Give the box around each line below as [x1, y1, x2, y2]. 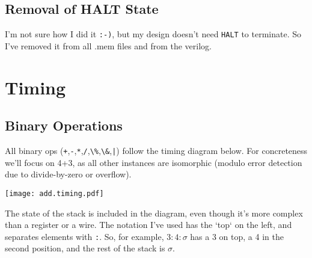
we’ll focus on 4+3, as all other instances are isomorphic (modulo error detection [5, 156, 302, 168]
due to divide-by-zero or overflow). [5, 168, 132, 180]
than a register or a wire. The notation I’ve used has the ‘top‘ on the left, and [5, 218, 292, 231]
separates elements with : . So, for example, [5, 230, 164, 242]
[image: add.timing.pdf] [5, 189, 104, 198]
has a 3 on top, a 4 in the [190, 230, 284, 242]
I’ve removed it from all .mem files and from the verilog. [5, 39, 212, 52]
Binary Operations [5, 116, 123, 135]
